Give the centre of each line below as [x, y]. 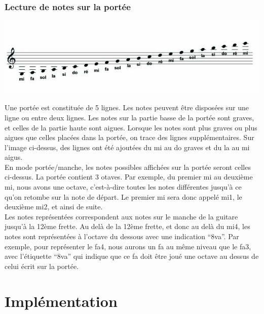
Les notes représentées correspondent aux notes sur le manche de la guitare [121, 216]
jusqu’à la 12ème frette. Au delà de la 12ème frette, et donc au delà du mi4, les [127, 226]
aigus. [14, 157]
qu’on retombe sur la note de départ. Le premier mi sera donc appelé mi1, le [123, 196]
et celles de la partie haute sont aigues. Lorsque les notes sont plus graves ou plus [131, 127]
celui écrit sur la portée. [42, 266]
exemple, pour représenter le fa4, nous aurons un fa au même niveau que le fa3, [128, 246]
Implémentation [61, 301]
